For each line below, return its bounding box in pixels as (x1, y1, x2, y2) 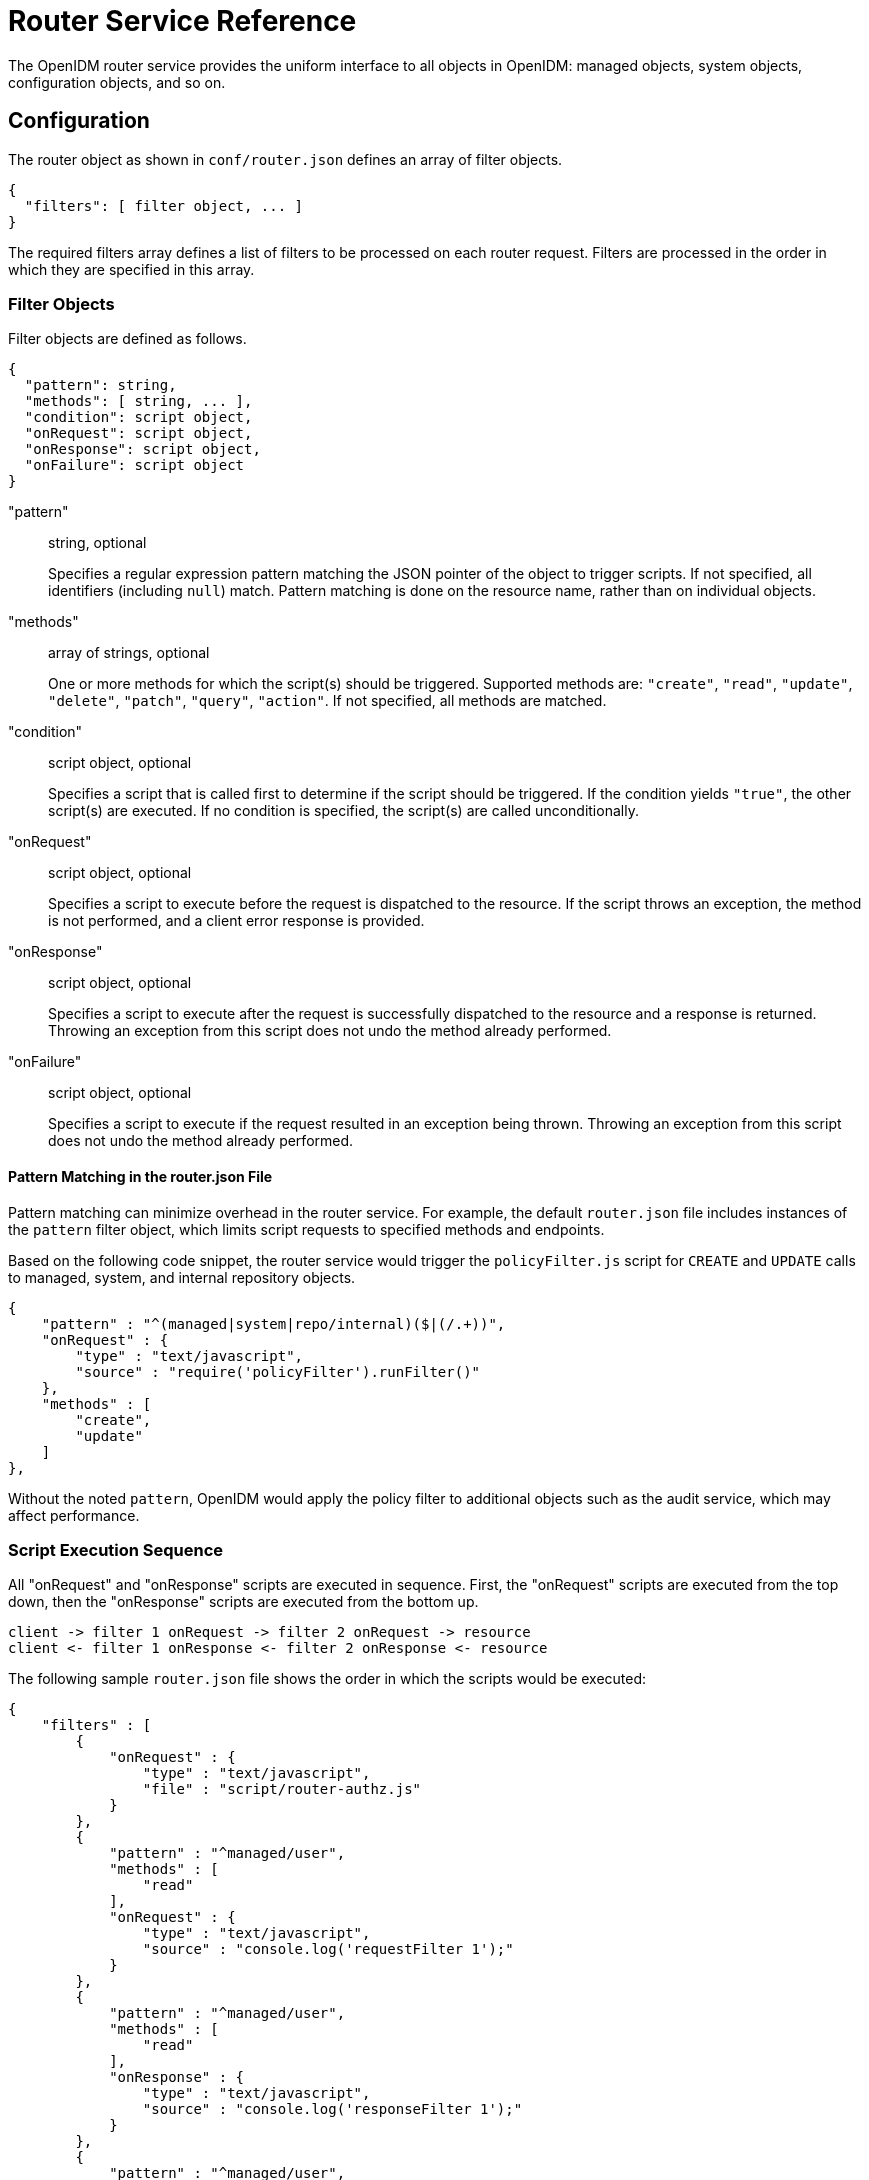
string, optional (48, 534, 147, 552)
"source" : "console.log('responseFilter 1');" (142, 2101, 523, 2118)
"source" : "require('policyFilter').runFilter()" (75, 1363, 481, 1380)
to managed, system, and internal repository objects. (8, 1268, 356, 1286)
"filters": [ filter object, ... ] (24, 197, 304, 214)
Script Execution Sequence (8, 1539, 224, 1560)
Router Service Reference (8, 4, 357, 38)
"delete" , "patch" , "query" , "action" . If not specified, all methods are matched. (48, 692, 607, 710)
